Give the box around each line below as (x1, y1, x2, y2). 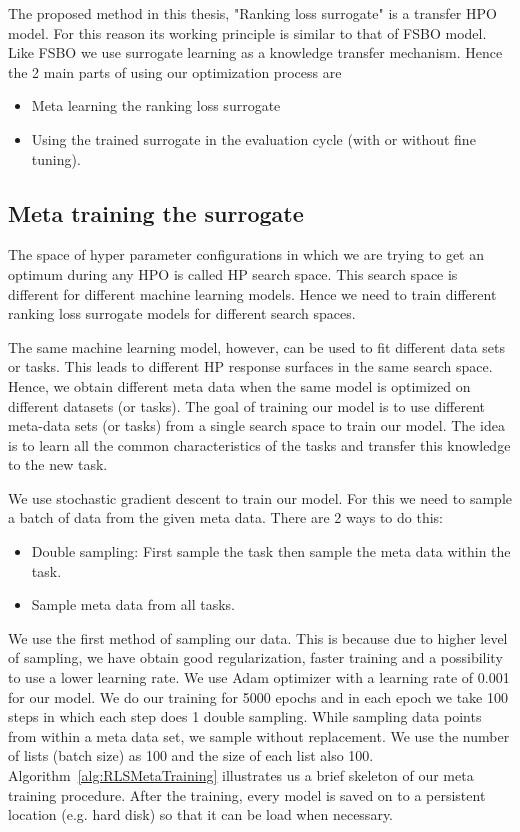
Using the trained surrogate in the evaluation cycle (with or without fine (31, 128, 476, 149)
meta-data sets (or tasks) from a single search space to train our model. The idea (8, 415, 505, 436)
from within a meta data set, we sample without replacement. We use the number (8, 725, 510, 746)
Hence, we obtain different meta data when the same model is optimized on (8, 375, 471, 396)
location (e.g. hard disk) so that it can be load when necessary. (8, 804, 393, 825)
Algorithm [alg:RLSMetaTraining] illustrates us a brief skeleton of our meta (8, 765, 474, 786)
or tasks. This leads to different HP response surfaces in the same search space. (8, 356, 493, 377)
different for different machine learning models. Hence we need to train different (8, 283, 497, 304)
